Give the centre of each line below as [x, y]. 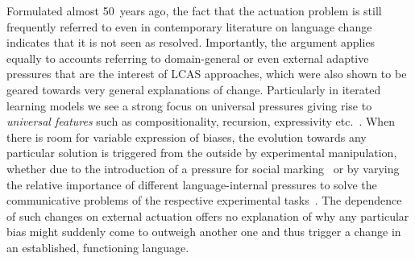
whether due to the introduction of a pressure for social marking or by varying [203, 168]
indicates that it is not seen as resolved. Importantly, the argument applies [191, 42]
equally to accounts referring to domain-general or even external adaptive [188, 58]
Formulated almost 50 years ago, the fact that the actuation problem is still [194, 10]
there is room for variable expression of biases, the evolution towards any [187, 137]
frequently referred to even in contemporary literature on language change [189, 26]
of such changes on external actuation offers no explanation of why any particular [208, 215]
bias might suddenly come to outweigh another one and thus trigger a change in [204, 232]
